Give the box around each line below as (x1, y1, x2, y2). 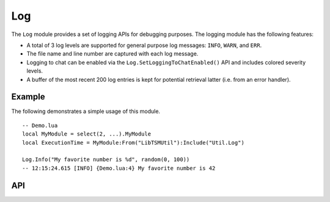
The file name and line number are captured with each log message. (26, 50, 199, 57)
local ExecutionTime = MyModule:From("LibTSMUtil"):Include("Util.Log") (22, 139, 244, 146)
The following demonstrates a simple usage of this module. (11, 107, 161, 115)
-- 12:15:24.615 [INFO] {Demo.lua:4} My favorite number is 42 (22, 165, 216, 171)
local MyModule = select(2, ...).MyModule (22, 131, 152, 137)
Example (11, 92, 45, 102)
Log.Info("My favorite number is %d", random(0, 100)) (22, 156, 190, 163)
